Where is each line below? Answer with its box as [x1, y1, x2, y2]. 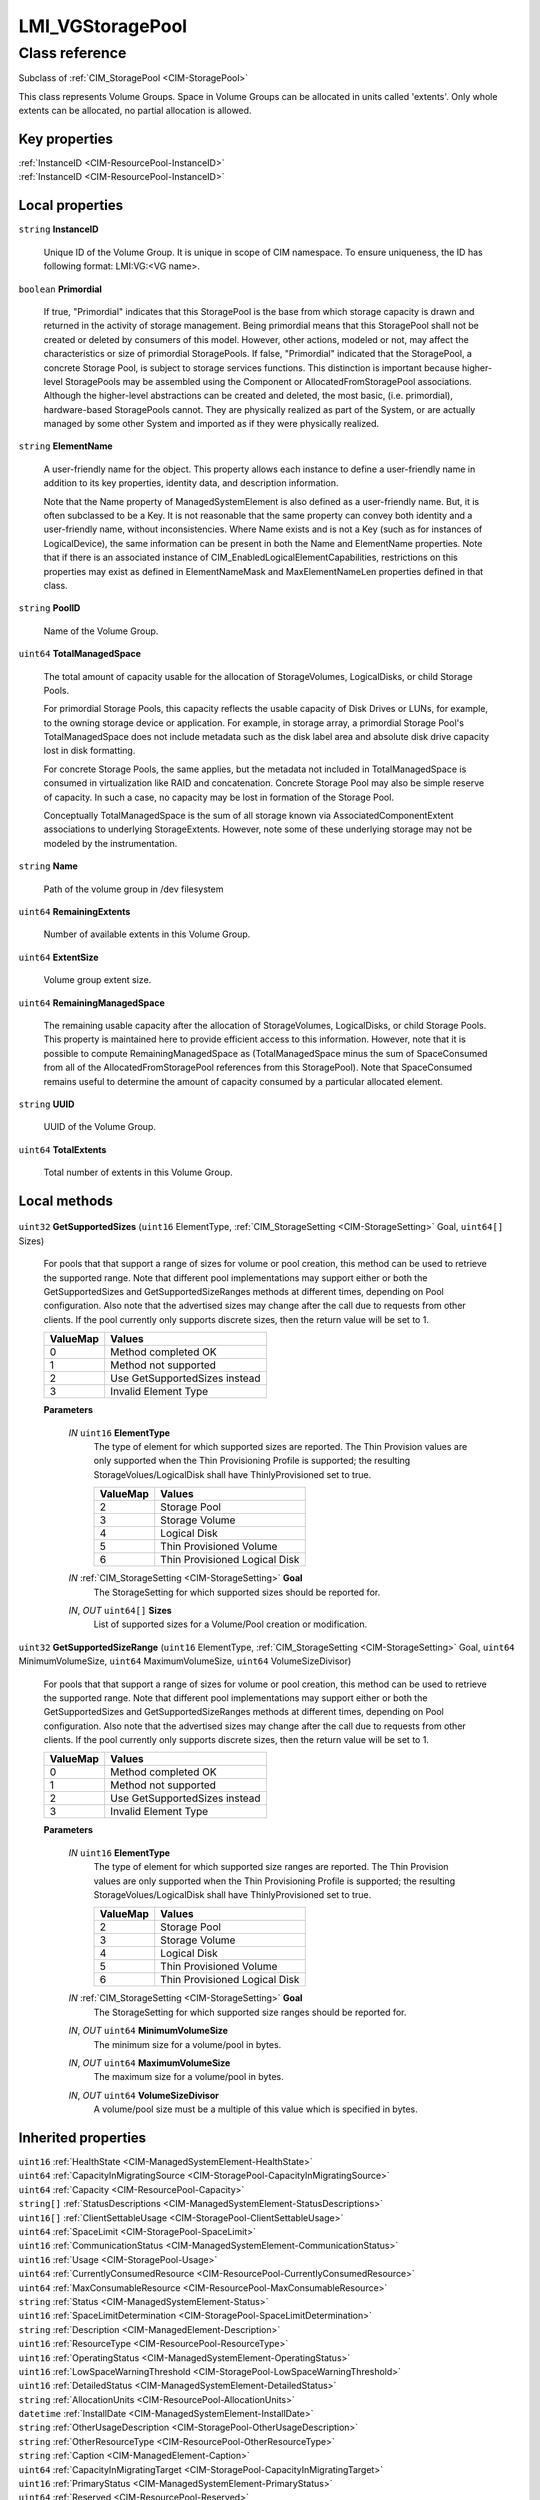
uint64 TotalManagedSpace [18, 648, 142, 660]
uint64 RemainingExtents [18, 906, 131, 917]
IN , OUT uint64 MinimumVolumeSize [68, 2025, 229, 2037]
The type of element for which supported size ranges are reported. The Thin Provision [93, 1861, 449, 1873]
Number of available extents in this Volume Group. [43, 928, 251, 940]
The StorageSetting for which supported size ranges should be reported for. [93, 2006, 407, 2018]
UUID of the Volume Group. [43, 1121, 157, 1133]
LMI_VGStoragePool [18, 15, 188, 37]
